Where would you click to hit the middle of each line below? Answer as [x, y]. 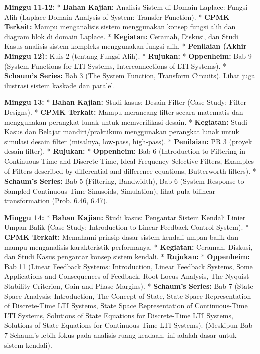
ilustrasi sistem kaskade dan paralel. [60, 85]
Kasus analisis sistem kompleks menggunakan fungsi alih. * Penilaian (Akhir [125, 46]
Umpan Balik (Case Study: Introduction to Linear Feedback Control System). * [126, 227]
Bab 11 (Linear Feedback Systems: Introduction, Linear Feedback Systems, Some [128, 266]
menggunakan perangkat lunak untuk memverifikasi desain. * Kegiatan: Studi [126, 122]
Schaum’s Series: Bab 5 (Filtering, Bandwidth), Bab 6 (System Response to [124, 181]
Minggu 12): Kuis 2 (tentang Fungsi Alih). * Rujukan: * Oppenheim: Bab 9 [128, 55]
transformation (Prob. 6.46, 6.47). [56, 200]
